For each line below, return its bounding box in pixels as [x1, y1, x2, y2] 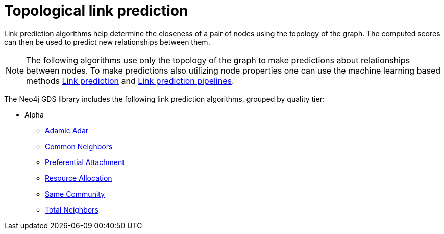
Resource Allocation [45, 173, 112, 182]
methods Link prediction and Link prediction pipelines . [26, 75, 234, 86]
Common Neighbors [45, 142, 113, 151]
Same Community [45, 189, 105, 198]
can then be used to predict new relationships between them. [4, 37, 210, 46]
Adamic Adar [45, 126, 89, 135]
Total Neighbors [45, 205, 98, 214]
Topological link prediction [4, 2, 188, 19]
